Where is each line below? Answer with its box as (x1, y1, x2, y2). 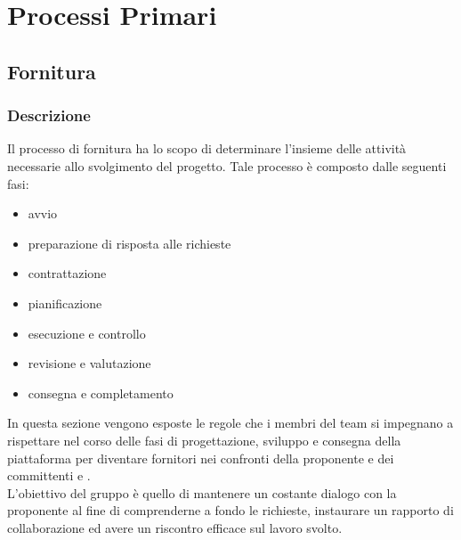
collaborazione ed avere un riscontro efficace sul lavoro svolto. (7, 518, 343, 536)
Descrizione (7, 104, 91, 127)
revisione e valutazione (28, 354, 151, 372)
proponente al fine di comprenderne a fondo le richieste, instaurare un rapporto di (7, 501, 454, 520)
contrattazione (28, 264, 107, 282)
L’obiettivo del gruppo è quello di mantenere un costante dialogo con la (7, 483, 397, 502)
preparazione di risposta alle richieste (28, 233, 231, 252)
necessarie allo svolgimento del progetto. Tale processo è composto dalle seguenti (7, 156, 447, 175)
